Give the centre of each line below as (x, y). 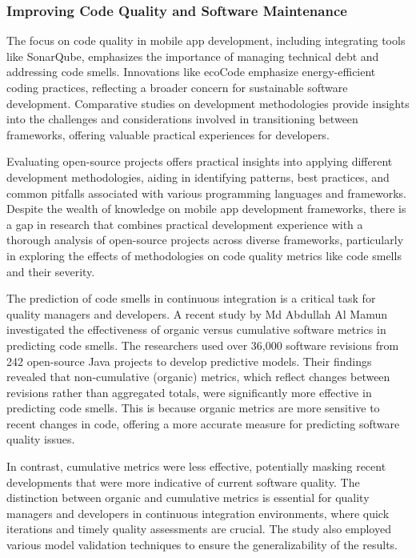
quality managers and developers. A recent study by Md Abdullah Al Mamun (197, 313)
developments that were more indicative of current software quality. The (183, 482)
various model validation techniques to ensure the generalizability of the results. (202, 545)
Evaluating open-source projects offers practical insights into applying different (200, 161)
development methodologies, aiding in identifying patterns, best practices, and (198, 177)
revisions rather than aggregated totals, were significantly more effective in (189, 392)
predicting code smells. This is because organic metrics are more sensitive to (193, 408)
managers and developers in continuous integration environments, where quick (198, 513)
